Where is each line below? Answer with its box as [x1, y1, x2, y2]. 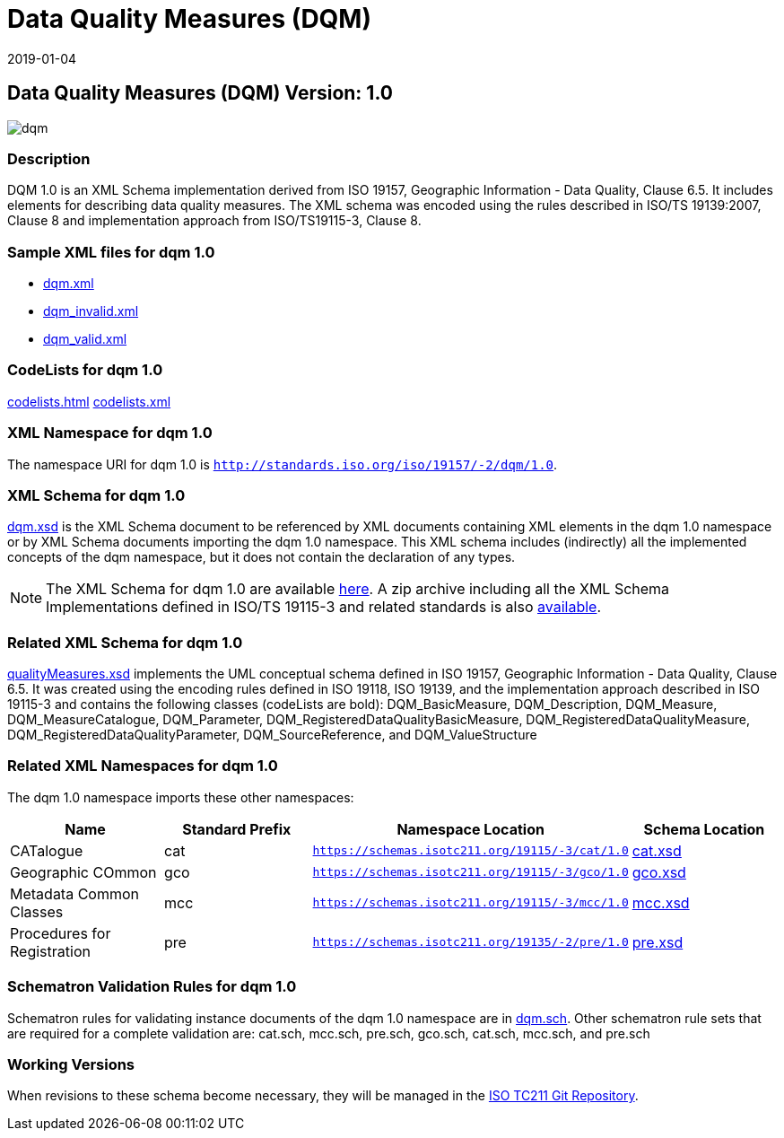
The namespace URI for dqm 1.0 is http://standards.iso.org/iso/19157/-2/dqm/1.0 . [7, 456, 558, 472]
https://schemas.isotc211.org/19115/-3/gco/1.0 [312, 865, 629, 880]
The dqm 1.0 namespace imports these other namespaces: [7, 789, 354, 805]
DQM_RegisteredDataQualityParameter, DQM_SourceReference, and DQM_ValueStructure [7, 727, 537, 743]
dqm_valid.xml [43, 331, 127, 347]
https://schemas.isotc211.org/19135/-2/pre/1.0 [312, 935, 629, 950]
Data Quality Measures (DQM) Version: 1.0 [7, 82, 393, 105]
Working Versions [7, 1055, 135, 1073]
